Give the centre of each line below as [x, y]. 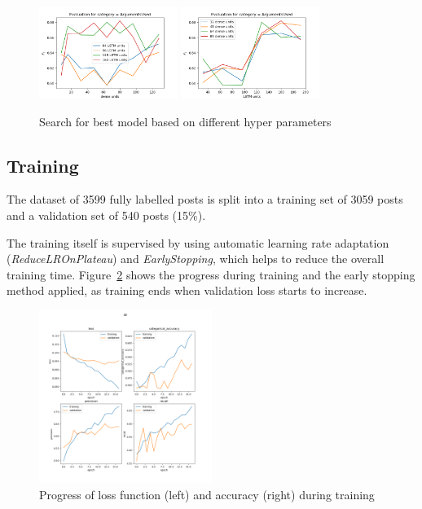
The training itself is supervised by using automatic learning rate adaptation [198, 242]
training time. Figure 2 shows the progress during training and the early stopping [211, 274]
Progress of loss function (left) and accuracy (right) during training [207, 494]
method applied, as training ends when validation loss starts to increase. [187, 290]
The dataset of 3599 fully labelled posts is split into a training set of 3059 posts [205, 199]
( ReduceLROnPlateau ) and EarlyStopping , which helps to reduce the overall [196, 259]
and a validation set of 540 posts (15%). [106, 215]
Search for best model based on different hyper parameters [185, 121]
